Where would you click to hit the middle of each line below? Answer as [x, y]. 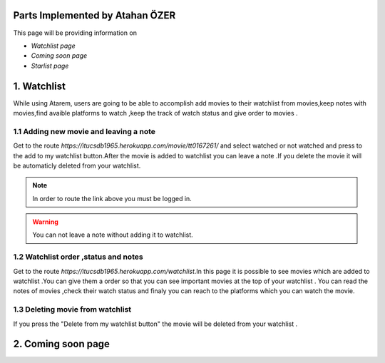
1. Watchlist [39, 86]
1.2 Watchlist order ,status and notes [78, 257]
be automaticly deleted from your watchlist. [77, 165]
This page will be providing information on [75, 33]
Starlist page [50, 66]
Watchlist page [53, 46]
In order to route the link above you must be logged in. [112, 198]
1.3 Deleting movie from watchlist [72, 310]
